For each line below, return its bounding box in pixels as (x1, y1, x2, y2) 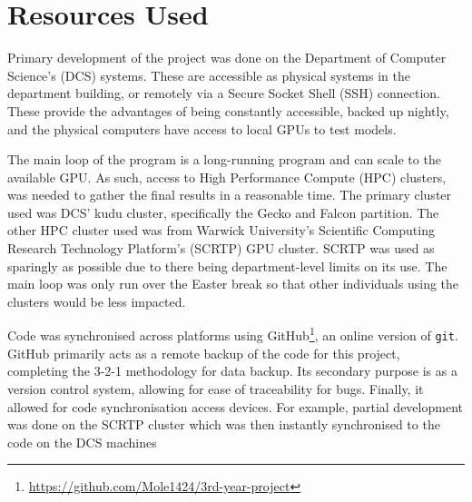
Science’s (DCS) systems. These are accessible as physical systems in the (7, 65, 410, 84)
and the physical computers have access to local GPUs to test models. (7, 119, 397, 138)
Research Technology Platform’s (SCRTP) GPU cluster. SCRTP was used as (7, 239, 435, 258)
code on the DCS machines (7, 432, 157, 451)
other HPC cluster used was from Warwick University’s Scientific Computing (7, 221, 435, 240)
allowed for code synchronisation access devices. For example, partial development (7, 397, 463, 416)
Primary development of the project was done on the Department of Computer (7, 48, 447, 67)
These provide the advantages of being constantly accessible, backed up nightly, (7, 101, 449, 120)
